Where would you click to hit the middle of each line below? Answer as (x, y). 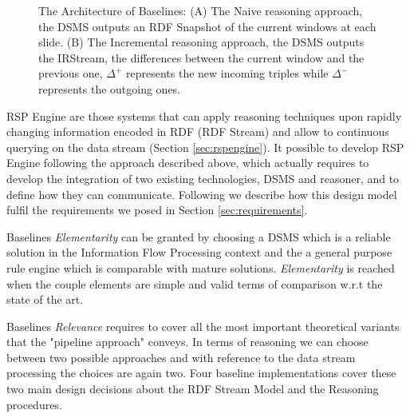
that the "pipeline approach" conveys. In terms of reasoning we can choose (187, 342)
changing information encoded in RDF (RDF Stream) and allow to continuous (198, 131)
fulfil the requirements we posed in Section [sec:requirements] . (157, 210)
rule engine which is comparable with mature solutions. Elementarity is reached (201, 267)
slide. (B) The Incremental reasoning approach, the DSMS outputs (201, 42)
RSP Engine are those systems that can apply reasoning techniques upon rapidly (204, 115)
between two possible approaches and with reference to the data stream (181, 357)
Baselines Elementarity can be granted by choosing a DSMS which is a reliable (199, 236)
